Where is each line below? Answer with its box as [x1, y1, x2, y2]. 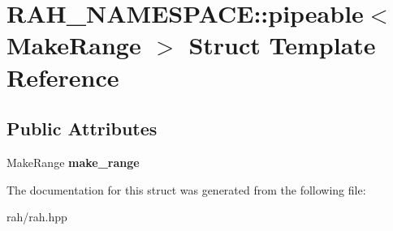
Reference [6, 60, 119, 93]
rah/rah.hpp [6, 208, 67, 225]
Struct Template [188, 28, 376, 62]
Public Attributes [6, 116, 158, 141]
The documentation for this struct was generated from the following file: [6, 181, 366, 198]
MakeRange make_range [6, 153, 140, 170]
